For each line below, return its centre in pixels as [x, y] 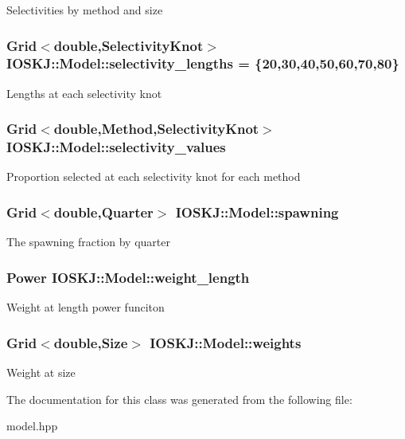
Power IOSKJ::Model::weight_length [128, 277]
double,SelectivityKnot [129, 45]
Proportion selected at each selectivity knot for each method [154, 176]
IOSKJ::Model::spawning [257, 212]
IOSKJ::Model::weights [226, 342]
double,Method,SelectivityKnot [156, 129]
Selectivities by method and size [85, 10]
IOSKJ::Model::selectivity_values [116, 147]
